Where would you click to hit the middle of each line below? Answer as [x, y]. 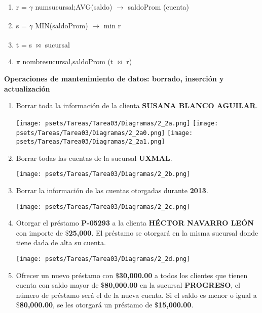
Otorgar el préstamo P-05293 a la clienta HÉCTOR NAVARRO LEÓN [135, 223]
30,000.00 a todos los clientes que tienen [183, 275]
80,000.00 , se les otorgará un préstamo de [86, 305]
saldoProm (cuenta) [159, 7]
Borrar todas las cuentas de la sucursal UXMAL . [94, 158]
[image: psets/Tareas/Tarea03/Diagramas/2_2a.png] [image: [117, 123]
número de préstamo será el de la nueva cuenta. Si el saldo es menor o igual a [136, 295]
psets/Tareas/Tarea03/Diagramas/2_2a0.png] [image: [104, 133]
